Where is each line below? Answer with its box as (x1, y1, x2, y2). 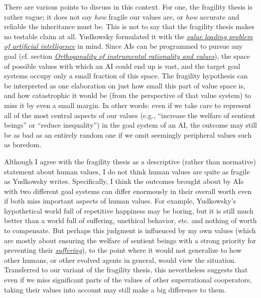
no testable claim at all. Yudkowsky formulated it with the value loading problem (4, 31, 253, 41)
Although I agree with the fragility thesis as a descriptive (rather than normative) (4, 156, 256, 166)
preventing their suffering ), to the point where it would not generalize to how (4, 245, 242, 255)
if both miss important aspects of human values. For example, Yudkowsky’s (4, 195, 236, 206)
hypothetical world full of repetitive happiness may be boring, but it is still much (4, 205, 254, 216)
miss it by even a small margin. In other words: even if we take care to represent (4, 100, 251, 110)
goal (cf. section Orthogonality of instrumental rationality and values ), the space (4, 50, 250, 61)
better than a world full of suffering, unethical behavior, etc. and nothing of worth (4, 215, 257, 226)
